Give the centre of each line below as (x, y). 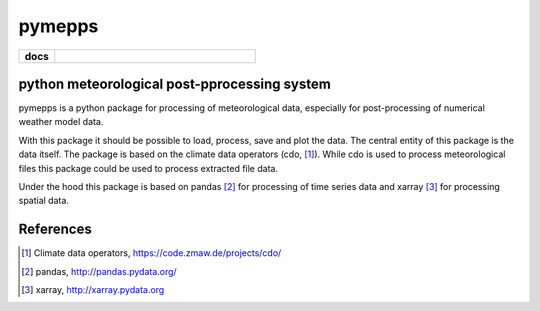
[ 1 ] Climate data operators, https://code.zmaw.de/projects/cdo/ (151, 253)
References (55, 229)
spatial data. (44, 201)
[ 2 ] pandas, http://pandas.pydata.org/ (99, 271)
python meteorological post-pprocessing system (175, 83)
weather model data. (61, 122)
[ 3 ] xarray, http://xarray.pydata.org (93, 290)
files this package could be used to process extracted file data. (148, 168)
